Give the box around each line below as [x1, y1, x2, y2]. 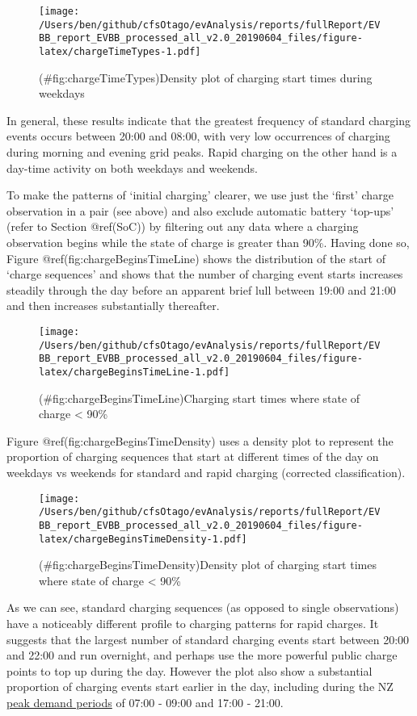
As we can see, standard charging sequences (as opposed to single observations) [6, 599, 399, 616]
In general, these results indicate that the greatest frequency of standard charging [6, 111, 411, 128]
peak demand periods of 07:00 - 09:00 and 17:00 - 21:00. [6, 693, 284, 710]
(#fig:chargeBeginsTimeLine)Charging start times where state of [39, 389, 360, 406]
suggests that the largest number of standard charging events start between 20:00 [6, 630, 410, 647]
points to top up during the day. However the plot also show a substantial [6, 662, 373, 679]
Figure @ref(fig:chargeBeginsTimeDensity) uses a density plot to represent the [6, 432, 394, 449]
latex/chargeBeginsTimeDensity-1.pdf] [39, 533, 247, 545]
